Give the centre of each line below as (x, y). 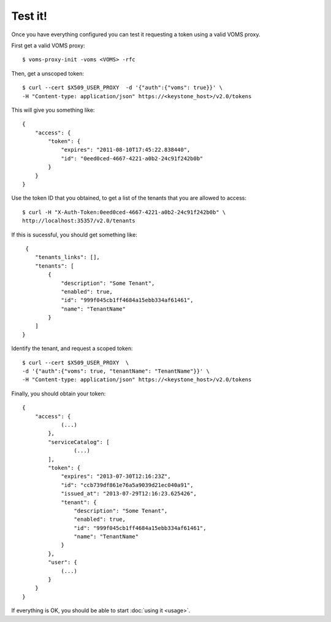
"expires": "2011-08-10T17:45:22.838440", (126, 150)
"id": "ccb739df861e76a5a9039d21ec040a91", (127, 485)
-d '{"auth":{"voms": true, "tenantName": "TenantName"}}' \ (116, 371)
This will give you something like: (53, 110)
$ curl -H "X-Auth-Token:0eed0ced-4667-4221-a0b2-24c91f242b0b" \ (124, 212)
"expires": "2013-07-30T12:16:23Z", (116, 476)
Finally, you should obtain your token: (59, 394)
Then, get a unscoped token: (48, 73)
